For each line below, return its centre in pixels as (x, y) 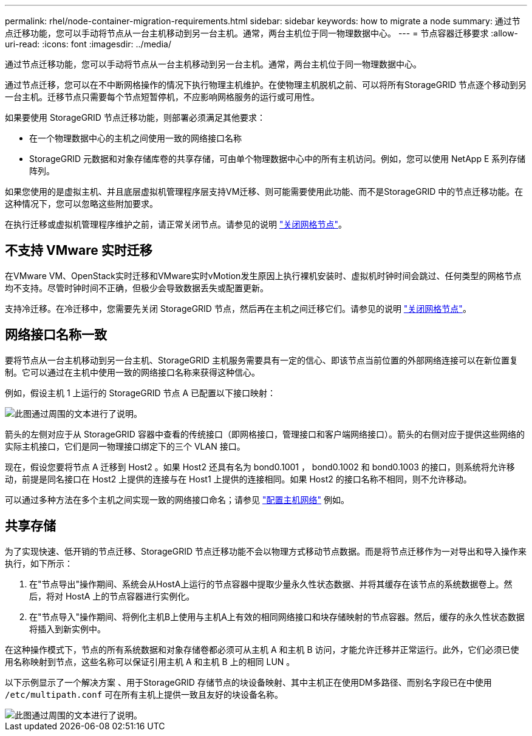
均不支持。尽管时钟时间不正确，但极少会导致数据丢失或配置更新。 (137, 288)
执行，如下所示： (39, 563)
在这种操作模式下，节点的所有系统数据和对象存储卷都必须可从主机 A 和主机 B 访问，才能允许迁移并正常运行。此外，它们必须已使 (262, 649)
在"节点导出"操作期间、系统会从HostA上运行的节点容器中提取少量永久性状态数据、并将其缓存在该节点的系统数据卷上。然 (271, 584)
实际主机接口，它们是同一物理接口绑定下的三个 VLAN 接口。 (125, 446)
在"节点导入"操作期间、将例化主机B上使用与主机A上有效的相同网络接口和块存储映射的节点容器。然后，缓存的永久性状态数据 (277, 616)
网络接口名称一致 (56, 335)
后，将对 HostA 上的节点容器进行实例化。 (112, 596)
